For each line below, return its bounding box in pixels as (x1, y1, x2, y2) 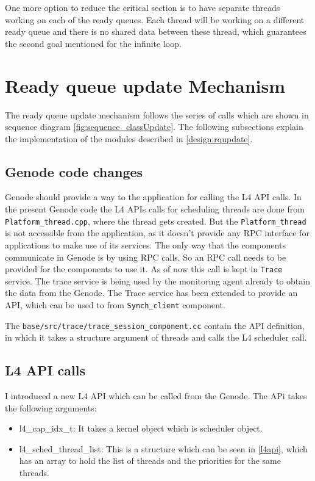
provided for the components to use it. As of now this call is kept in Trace (5, 262, 283, 275)
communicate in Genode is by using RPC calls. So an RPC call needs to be (5, 250, 286, 263)
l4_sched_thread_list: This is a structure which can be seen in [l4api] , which (19, 442, 308, 455)
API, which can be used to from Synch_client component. (5, 298, 225, 311)
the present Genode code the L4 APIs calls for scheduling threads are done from (5, 203, 305, 215)
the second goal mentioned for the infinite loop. (5, 37, 182, 49)
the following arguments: (5, 401, 97, 414)
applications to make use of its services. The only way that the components (5, 238, 286, 251)
